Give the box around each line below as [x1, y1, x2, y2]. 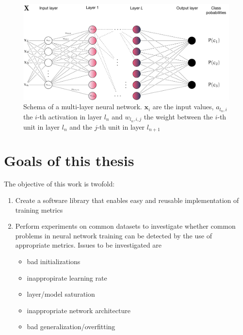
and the [69, 121, 92, 132]
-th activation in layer [37, 111, 102, 121]
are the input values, [152, 101, 214, 112]
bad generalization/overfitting [27, 321, 115, 332]
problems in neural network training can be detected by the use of [15, 230, 212, 240]
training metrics [15, 204, 63, 215]
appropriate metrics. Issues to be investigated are [15, 240, 162, 250]
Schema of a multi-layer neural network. [23, 101, 142, 112]
